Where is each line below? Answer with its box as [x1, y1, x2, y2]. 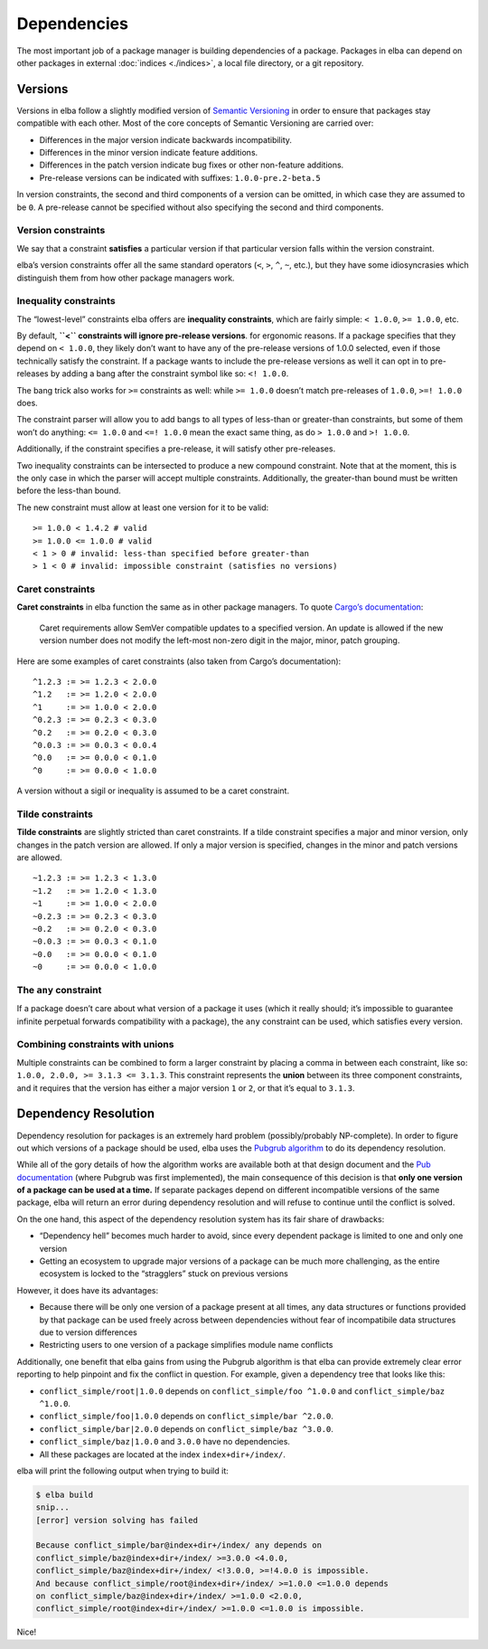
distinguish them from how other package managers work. [16, 272, 235, 283]
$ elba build [35, 1489, 94, 1500]
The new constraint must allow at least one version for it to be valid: [16, 502, 269, 513]
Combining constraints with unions [16, 1038, 174, 1051]
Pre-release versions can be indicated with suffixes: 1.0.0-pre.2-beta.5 [39, 172, 321, 183]
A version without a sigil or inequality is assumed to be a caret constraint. [16, 785, 289, 796]
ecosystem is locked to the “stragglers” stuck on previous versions [39, 1268, 288, 1279]
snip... [35, 1502, 70, 1512]
